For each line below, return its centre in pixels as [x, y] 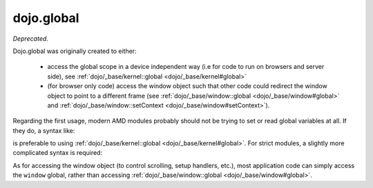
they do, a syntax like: [44, 130]
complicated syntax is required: [58, 153]
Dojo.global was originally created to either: [75, 51]
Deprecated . [30, 39]
